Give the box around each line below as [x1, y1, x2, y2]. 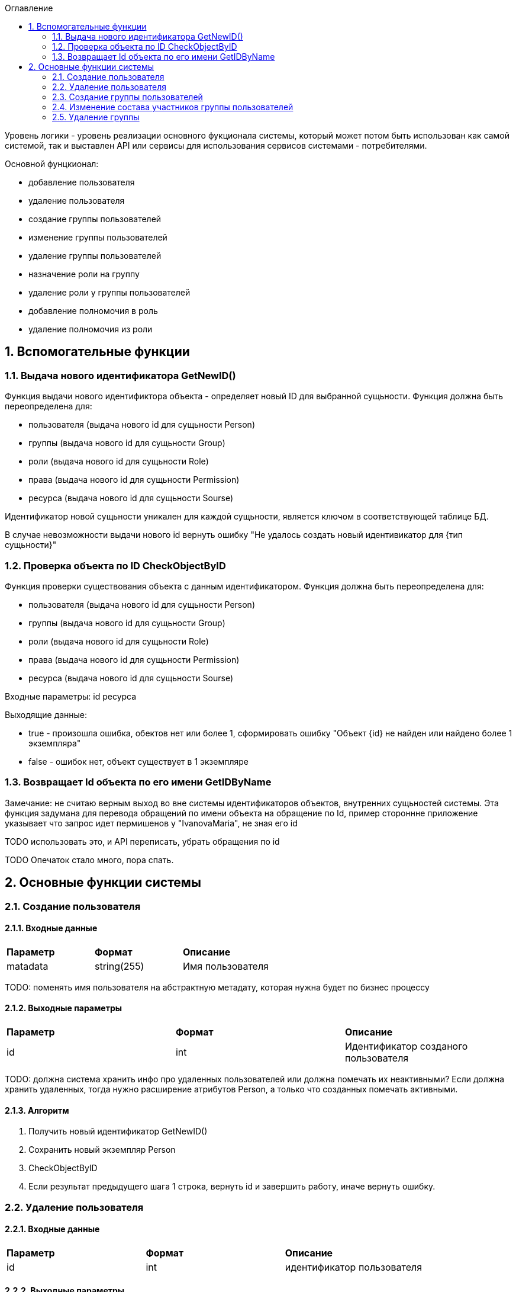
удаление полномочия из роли [28, 324, 153, 334]
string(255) [94, 960, 144, 972]
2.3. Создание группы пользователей [52, 92, 203, 102]
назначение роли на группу [28, 269, 140, 279]
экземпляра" [28, 738, 81, 748]
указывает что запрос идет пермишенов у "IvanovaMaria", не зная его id [5, 817, 298, 828]
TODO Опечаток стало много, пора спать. [5, 854, 174, 865]
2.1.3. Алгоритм [5, 1105, 69, 1115]
